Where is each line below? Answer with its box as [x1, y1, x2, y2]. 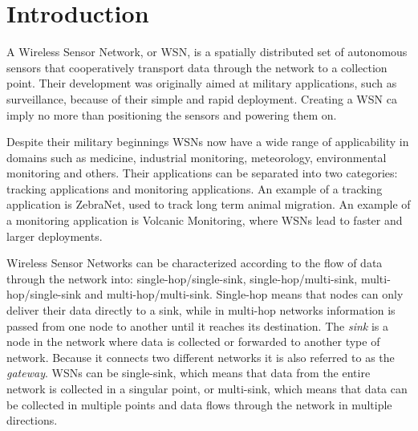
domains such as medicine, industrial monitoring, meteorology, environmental [6, 148, 387, 165]
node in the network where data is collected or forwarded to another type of [6, 333, 380, 350]
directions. [6, 412, 58, 429]
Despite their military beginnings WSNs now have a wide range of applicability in [6, 133, 409, 150]
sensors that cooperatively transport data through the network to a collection [6, 59, 388, 75]
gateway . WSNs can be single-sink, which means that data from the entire [6, 364, 371, 381]
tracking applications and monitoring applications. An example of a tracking [6, 180, 383, 197]
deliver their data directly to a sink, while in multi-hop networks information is [6, 302, 396, 319]
